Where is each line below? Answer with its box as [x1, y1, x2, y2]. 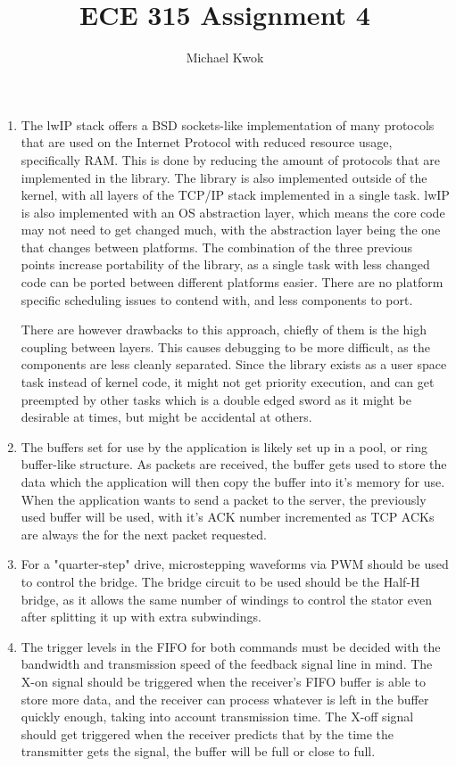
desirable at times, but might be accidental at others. [21, 408, 312, 426]
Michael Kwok [186, 48, 264, 67]
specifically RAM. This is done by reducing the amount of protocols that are [21, 150, 441, 169]
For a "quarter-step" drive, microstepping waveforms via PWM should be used [21, 555, 449, 573]
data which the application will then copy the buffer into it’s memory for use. [21, 473, 445, 490]
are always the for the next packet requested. [21, 524, 267, 543]
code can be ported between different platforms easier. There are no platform [21, 273, 444, 292]
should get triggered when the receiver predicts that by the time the [21, 724, 394, 743]
